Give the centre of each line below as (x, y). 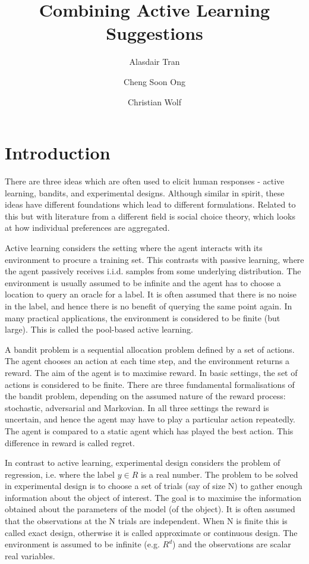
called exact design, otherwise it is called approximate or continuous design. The (151, 532)
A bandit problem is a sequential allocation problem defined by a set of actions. (150, 349)
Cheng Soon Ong (154, 81)
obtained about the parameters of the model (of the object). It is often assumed (150, 509)
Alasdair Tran (154, 62)
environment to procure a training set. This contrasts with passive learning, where (154, 259)
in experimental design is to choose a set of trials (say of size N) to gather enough (154, 486)
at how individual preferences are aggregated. (87, 228)
